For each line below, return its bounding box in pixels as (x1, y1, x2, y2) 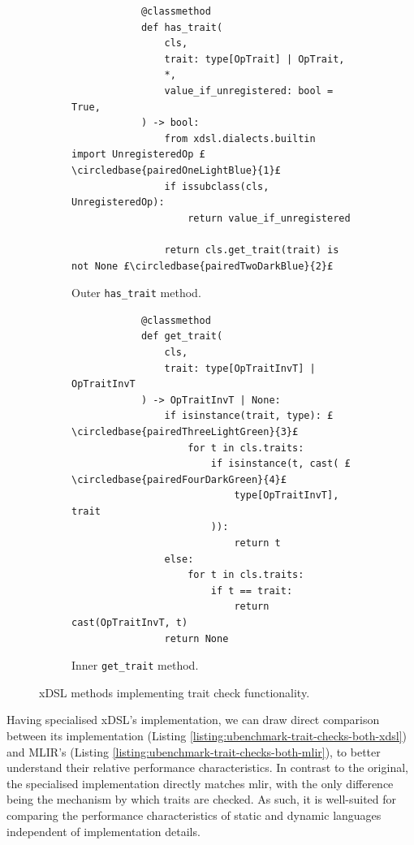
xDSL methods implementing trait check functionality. (39, 683, 310, 701)
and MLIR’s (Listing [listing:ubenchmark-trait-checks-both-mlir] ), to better (6, 743, 381, 760)
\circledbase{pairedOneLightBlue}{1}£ (71, 164, 281, 176)
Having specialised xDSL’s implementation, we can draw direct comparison (6, 711, 380, 728)
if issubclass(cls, (164, 180, 270, 192)
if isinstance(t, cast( (210, 458, 339, 470)
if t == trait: (210, 584, 293, 597)
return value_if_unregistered (188, 212, 351, 224)
